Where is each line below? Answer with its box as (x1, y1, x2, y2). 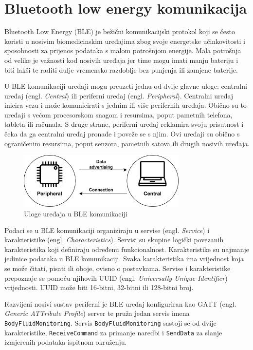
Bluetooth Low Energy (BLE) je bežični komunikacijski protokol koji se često (4, 26, 235, 37)
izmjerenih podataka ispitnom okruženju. (4, 337, 127, 347)
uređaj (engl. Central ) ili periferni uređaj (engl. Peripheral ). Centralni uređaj (4, 90, 234, 100)
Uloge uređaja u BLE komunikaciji (24, 209, 127, 219)
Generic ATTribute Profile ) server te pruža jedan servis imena (4, 308, 190, 318)
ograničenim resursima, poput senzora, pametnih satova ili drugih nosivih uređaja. (4, 138, 250, 148)
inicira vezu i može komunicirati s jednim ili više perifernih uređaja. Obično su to (4, 100, 247, 110)
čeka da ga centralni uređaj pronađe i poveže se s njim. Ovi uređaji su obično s (4, 129, 240, 139)
